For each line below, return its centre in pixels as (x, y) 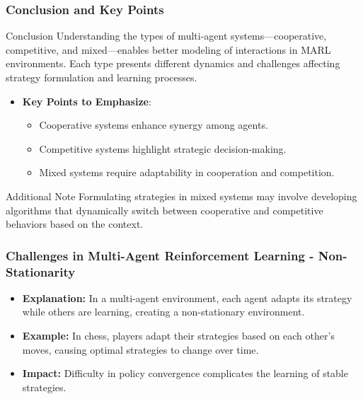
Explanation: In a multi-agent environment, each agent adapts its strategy (187, 297)
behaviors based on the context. (75, 224)
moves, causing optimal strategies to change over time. (140, 349)
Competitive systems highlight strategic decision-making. (163, 148)
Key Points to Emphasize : (87, 101)
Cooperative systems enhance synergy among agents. (154, 125)
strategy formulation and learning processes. (102, 77)
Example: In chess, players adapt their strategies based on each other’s (178, 336)
